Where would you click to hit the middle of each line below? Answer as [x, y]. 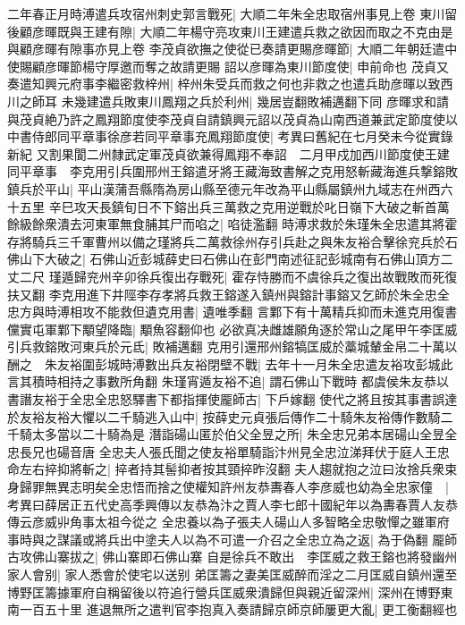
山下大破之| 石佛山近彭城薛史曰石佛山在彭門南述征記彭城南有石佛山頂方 [230, 259]
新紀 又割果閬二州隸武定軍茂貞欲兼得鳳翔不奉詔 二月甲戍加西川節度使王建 [228, 153]
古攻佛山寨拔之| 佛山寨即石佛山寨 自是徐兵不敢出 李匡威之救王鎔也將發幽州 [232, 557]
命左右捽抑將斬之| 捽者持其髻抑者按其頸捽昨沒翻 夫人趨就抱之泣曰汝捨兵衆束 [232, 469]
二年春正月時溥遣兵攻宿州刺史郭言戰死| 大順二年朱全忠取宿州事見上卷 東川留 [232, 13]
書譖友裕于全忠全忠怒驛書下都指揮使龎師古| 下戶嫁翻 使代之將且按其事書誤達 [232, 399]
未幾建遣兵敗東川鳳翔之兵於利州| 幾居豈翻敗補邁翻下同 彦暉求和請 [255, 101]
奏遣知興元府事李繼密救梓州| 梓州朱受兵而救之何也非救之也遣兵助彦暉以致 [224, 84]
